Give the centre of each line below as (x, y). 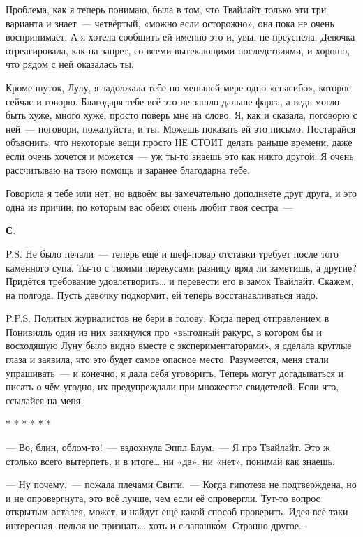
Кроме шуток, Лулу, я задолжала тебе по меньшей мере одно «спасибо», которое (178, 87)
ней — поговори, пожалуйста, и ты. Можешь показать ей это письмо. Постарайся (181, 128)
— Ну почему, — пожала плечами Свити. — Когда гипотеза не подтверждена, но (181, 484)
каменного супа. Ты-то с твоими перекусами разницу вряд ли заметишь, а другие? (181, 267)
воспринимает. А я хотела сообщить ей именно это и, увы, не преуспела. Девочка (180, 37)
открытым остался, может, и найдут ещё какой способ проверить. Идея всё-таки (177, 512)
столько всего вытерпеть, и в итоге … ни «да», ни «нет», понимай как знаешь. (170, 461)
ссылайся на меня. (45, 400)
